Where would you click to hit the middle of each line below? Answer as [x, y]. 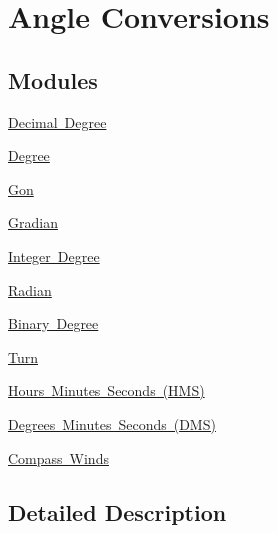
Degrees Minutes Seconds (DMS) [112, 423]
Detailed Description [117, 511]
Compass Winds [58, 457]
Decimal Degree [57, 121]
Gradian [33, 222]
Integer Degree [54, 255]
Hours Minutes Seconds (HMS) [106, 390]
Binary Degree [53, 323]
